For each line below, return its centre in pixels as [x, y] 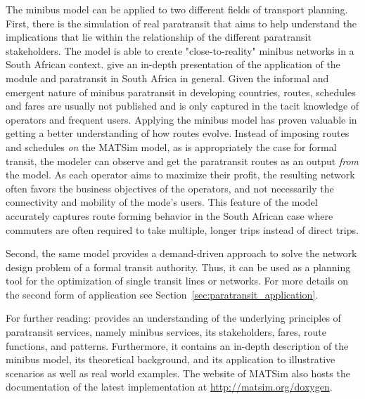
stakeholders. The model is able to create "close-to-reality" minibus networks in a [180, 50]
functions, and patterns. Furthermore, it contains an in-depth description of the [177, 345]
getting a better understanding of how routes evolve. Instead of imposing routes [178, 133]
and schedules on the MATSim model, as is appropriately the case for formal [171, 146]
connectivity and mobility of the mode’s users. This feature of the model [162, 202]
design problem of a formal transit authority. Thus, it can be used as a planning [178, 267]
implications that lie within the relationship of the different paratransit [159, 37]
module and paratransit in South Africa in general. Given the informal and [167, 78]
